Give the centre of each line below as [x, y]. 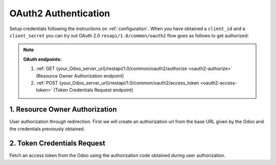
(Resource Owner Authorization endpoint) [80, 76]
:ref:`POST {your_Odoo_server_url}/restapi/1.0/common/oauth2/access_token [118, 83]
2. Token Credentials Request [57, 143]
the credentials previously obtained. [47, 129]
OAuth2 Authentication [60, 13]
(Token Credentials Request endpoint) [93, 90]
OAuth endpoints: [42, 59]
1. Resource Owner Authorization [63, 110]
